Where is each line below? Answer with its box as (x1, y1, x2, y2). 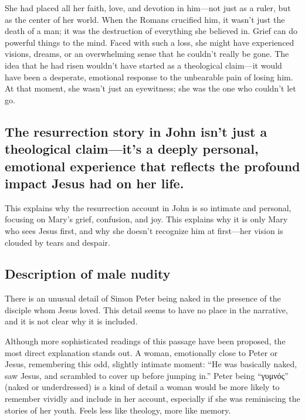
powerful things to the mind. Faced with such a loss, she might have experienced (5, 36, 294, 48)
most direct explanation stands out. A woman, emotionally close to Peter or (5, 346, 278, 358)
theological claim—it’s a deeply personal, (5, 140, 259, 158)
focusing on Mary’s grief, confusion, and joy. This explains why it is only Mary (5, 213, 288, 225)
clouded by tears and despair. (5, 236, 110, 248)
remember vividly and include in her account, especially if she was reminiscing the (5, 392, 300, 405)
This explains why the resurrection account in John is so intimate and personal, (5, 201, 292, 214)
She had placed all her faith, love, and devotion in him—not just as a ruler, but (5, 2, 291, 13)
